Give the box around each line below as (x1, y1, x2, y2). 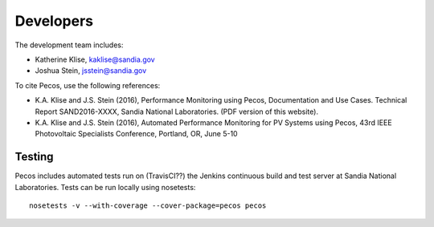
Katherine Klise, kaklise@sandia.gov (35, 55, 156, 64)
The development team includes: (14, 40, 124, 50)
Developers (14, 12, 94, 30)
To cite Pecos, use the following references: (14, 80, 161, 90)
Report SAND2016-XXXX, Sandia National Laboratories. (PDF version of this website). (35, 107, 319, 116)
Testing (14, 150, 54, 164)
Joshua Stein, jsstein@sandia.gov (35, 66, 147, 75)
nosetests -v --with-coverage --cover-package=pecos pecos (29, 201, 267, 210)
